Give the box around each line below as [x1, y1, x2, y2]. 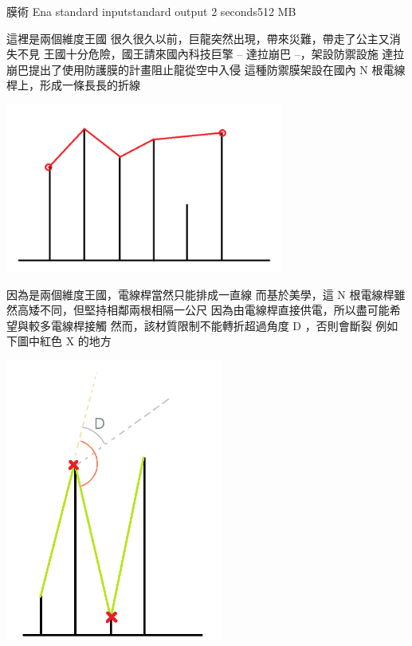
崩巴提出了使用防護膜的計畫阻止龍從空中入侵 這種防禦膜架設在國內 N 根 [6, 61, 383, 77]
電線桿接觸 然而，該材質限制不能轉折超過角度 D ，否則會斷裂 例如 [50, 317, 398, 333]
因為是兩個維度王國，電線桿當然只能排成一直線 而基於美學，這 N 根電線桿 [6, 286, 394, 302]
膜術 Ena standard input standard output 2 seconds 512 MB [6, 3, 296, 19]
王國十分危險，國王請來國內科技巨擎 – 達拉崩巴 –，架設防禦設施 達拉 [43, 45, 405, 62]
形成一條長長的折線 [39, 77, 140, 93]
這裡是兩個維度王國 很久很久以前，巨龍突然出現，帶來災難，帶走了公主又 [6, 30, 390, 46]
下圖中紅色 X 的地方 [6, 333, 112, 349]
